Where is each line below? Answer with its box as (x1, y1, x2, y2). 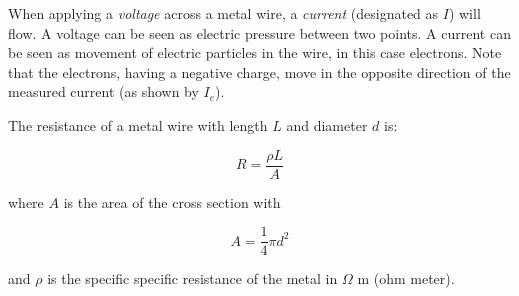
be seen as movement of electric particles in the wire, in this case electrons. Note (8, 42, 502, 63)
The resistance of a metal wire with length (8, 114, 268, 135)
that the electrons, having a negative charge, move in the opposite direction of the (8, 61, 511, 82)
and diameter (286, 114, 368, 135)
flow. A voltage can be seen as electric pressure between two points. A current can (8, 22, 511, 43)
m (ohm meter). (357, 268, 455, 289)
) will (448, 3, 481, 23)
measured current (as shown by (8, 81, 199, 102)
